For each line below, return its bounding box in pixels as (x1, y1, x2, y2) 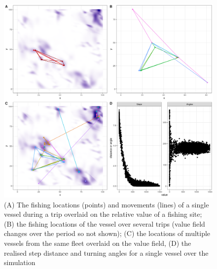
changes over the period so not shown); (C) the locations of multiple (4, 228, 211, 238)
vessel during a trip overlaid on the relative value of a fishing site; (4, 209, 202, 219)
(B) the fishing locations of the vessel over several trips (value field (4, 218, 205, 229)
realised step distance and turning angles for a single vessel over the (4, 247, 209, 258)
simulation (4, 257, 36, 268)
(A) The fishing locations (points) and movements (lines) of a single (4, 199, 209, 209)
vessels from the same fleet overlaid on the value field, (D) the (4, 237, 191, 248)
